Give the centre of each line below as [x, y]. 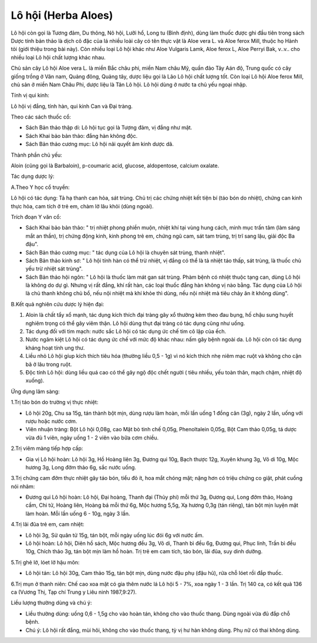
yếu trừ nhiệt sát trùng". [54, 269]
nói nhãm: [23, 486]
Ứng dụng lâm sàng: [35, 391]
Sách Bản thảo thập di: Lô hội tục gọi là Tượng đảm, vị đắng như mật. [109, 128]
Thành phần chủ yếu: [37, 155]
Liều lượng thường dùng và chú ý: [51, 603]
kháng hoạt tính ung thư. [55, 348]
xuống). [35, 381]
